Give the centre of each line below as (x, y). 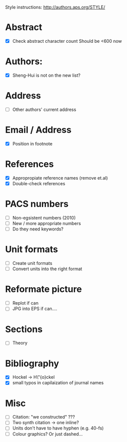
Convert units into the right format (47, 269)
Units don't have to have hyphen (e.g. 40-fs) (58, 428)
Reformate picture (44, 289)
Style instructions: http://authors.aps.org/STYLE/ (55, 7)
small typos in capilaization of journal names (58, 383)
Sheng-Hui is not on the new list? (46, 75)
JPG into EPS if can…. (35, 309)
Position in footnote (32, 143)
